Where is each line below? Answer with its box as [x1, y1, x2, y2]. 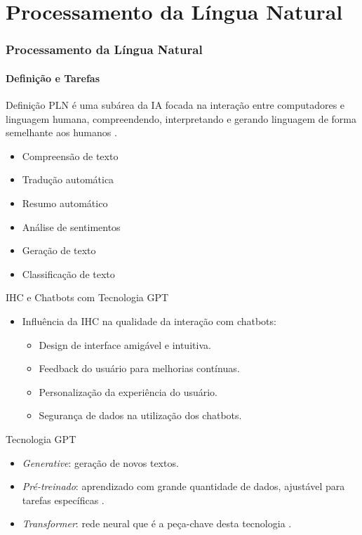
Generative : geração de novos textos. [22, 455, 179, 470]
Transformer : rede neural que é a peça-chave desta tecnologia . [22, 516, 292, 531]
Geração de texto [22, 243, 96, 258]
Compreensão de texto [22, 148, 119, 163]
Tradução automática [22, 172, 114, 187]
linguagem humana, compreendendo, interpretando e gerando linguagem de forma [6, 111, 356, 126]
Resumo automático [22, 195, 108, 210]
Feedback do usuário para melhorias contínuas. [39, 361, 240, 376]
